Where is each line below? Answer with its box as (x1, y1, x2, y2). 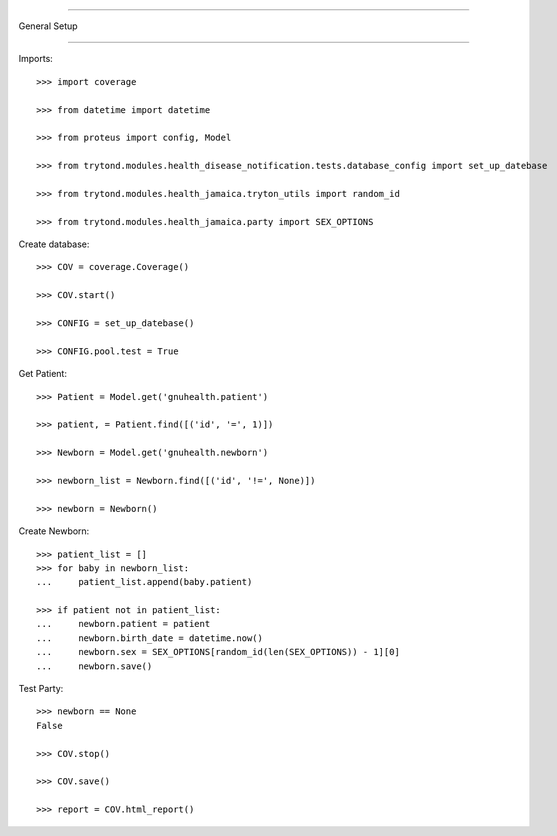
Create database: (18, 238, 90, 250)
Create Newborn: (18, 525, 90, 537)
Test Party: (18, 683, 64, 695)
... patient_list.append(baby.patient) (36, 576, 253, 588)
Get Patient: (18, 368, 67, 380)
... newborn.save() (36, 660, 153, 672)
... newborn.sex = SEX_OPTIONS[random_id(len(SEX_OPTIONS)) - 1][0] (36, 646, 400, 658)
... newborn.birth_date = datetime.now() (36, 632, 264, 644)
